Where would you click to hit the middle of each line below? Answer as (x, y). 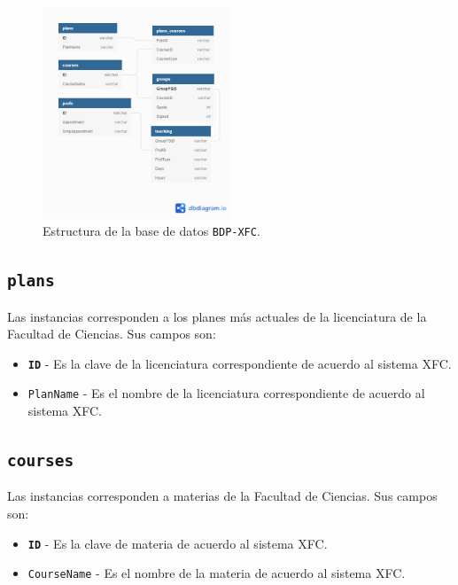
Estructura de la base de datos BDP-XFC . (151, 231)
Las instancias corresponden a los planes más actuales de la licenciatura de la (217, 316)
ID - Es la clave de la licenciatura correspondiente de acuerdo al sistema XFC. (240, 363)
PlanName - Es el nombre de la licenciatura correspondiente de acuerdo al (226, 393)
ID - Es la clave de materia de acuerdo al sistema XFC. (178, 543)
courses (41, 461)
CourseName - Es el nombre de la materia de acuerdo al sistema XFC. (217, 573)
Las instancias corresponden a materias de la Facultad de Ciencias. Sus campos (222, 496)
